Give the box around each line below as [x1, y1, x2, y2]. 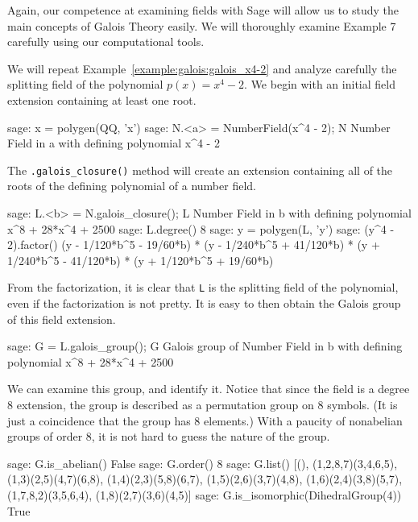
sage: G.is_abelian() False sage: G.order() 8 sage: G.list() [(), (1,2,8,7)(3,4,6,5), [7, 454, 398, 471]
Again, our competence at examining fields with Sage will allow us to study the [7, 2, 399, 18]
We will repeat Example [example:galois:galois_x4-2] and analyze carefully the [7, 60, 397, 77]
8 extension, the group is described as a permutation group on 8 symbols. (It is [7, 396, 398, 412]
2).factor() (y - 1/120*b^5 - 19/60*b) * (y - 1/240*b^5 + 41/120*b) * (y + [7, 236, 380, 253]
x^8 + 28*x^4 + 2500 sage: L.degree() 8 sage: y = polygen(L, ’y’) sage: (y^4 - [7, 220, 395, 237]
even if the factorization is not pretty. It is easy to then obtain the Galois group [7, 295, 401, 312]
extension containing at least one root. [7, 91, 197, 108]
